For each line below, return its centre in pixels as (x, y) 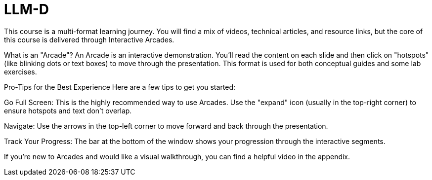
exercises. (21, 72)
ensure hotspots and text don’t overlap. (68, 110)
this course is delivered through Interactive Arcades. (89, 39)
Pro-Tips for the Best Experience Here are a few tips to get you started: (120, 87)
